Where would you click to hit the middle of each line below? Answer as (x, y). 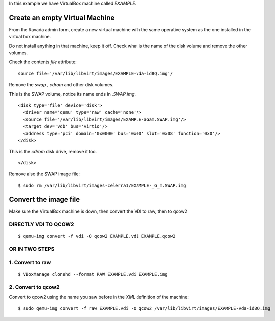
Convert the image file (44, 200)
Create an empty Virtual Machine (62, 18)
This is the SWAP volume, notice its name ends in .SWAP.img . (72, 94)
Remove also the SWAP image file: (44, 174)
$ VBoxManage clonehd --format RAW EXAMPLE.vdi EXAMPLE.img (93, 274)
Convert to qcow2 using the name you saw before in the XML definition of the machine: (99, 297)
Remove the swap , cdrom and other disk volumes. (61, 85)
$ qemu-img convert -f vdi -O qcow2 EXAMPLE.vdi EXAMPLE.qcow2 (97, 236)
